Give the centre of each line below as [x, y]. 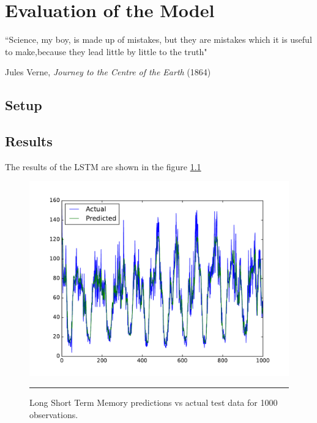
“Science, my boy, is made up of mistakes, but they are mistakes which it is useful [158, 39]
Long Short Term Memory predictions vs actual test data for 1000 [154, 402]
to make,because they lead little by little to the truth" [106, 51]
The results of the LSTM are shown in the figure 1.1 [103, 166]
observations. [54, 414]
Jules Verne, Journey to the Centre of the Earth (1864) [108, 72]
